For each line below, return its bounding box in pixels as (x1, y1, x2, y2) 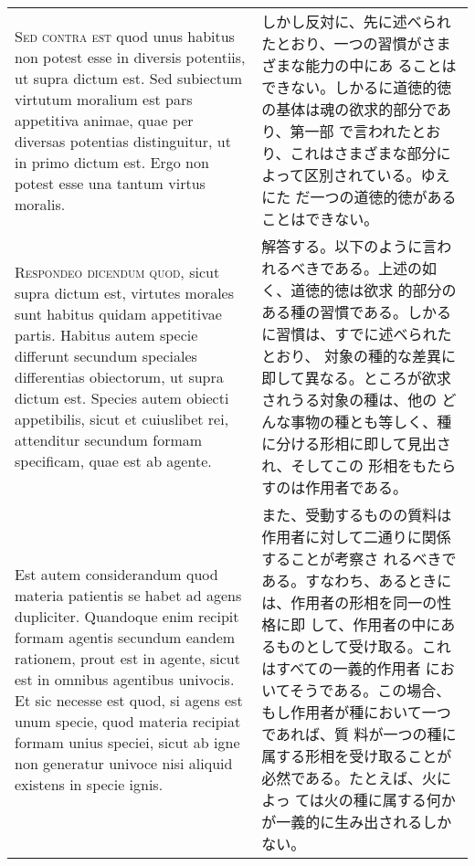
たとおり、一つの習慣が (261, 33, 422, 54)
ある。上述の (334, 258, 423, 279)
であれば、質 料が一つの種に (261, 723, 457, 745)
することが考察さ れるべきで (261, 548, 457, 569)
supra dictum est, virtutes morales (15, 282, 235, 303)
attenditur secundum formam (15, 429, 203, 450)
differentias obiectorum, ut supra (15, 366, 224, 387)
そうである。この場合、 (290, 680, 451, 701)
